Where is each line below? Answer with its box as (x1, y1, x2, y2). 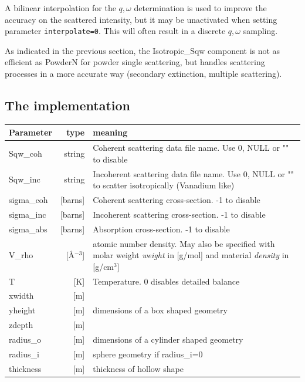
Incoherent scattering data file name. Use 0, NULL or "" (93, 167, 294, 180)
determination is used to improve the (134, 2, 267, 13)
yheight (9, 304, 36, 316)
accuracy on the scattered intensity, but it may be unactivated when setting (5, 13, 277, 25)
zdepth (9, 319, 33, 331)
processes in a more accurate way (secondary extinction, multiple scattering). (5, 67, 282, 80)
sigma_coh (9, 194, 48, 206)
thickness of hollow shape (93, 362, 184, 374)
